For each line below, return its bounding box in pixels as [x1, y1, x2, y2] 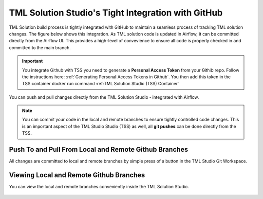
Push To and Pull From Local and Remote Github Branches [9, 145, 188, 154]
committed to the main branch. [9, 44, 71, 51]
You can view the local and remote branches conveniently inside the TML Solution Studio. [9, 184, 189, 190]
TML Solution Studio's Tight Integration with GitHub [9, 7, 223, 18]
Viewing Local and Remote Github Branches [9, 171, 145, 179]
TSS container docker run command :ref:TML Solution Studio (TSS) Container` [22, 81, 180, 87]
